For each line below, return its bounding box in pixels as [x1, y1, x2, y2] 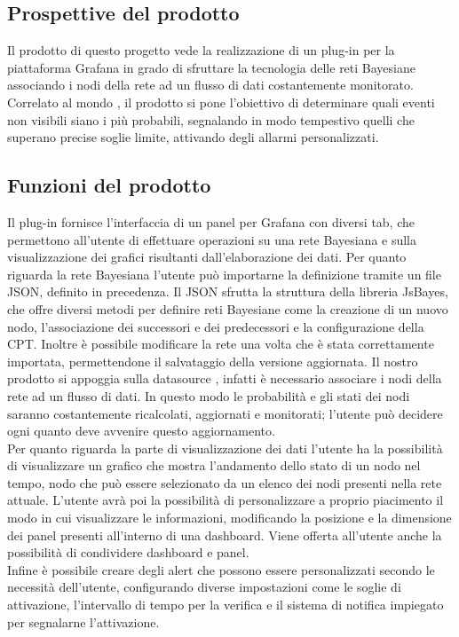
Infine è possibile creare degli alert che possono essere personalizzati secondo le [7, 560, 435, 578]
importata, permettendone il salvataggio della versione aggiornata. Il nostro [7, 351, 418, 370]
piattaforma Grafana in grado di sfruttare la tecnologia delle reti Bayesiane [7, 58, 415, 76]
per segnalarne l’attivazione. [7, 612, 160, 631]
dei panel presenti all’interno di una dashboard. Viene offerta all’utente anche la [7, 525, 442, 544]
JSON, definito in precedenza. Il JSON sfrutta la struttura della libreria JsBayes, [7, 282, 448, 301]
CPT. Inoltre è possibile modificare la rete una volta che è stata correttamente [7, 334, 434, 353]
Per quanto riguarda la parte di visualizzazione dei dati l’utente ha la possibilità [7, 438, 443, 457]
